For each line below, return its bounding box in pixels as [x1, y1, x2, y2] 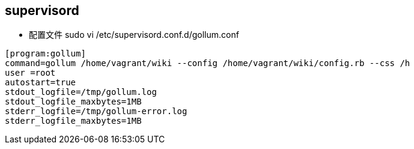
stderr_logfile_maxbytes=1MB [5, 116, 142, 126]
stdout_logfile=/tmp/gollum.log [5, 87, 157, 97]
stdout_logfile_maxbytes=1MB [5, 97, 142, 107]
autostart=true [5, 78, 76, 88]
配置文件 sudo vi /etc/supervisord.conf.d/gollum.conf [29, 29, 239, 40]
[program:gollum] [5, 49, 86, 59]
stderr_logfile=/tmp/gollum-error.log [5, 106, 187, 117]
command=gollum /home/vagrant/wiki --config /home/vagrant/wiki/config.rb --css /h [5, 58, 410, 68]
